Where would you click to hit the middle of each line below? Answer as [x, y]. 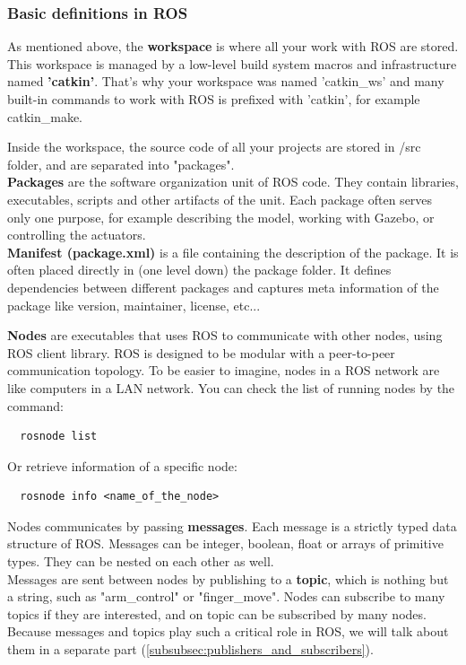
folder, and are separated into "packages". [121, 164]
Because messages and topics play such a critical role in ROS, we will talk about [228, 631]
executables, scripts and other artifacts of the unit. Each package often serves [220, 199]
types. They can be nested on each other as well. [141, 561]
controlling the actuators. [77, 235]
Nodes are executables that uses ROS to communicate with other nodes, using [225, 335]
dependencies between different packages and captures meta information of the [223, 287]
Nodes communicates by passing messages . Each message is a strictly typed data [232, 525]
